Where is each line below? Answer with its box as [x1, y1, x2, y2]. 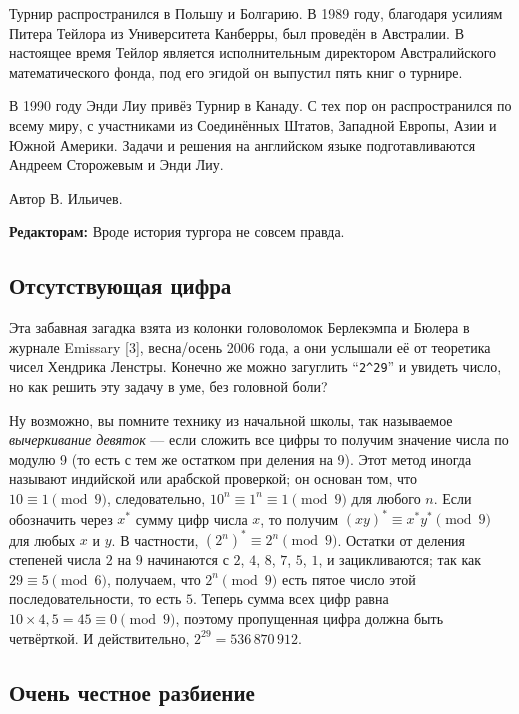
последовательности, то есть [9, 588, 182, 609]
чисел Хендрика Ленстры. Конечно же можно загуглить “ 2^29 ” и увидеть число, [9, 356, 502, 377]
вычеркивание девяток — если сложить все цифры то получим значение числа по [9, 429, 509, 450]
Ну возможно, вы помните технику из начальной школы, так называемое [9, 409, 453, 430]
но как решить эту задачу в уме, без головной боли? [9, 375, 328, 396]
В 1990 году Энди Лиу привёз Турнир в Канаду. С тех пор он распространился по [9, 95, 512, 116]
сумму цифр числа [135, 508, 248, 529]
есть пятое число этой [281, 568, 416, 589]
